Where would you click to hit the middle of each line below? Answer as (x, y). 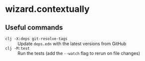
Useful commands (34, 28)
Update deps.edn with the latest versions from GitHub (72, 44)
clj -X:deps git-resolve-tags (36, 39)
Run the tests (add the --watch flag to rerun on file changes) (79, 53)
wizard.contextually (47, 9)
